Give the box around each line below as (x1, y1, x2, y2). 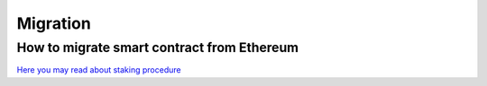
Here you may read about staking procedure (16, 64, 181, 75)
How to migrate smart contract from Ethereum (16, 39, 299, 56)
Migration (16, 13, 92, 33)
